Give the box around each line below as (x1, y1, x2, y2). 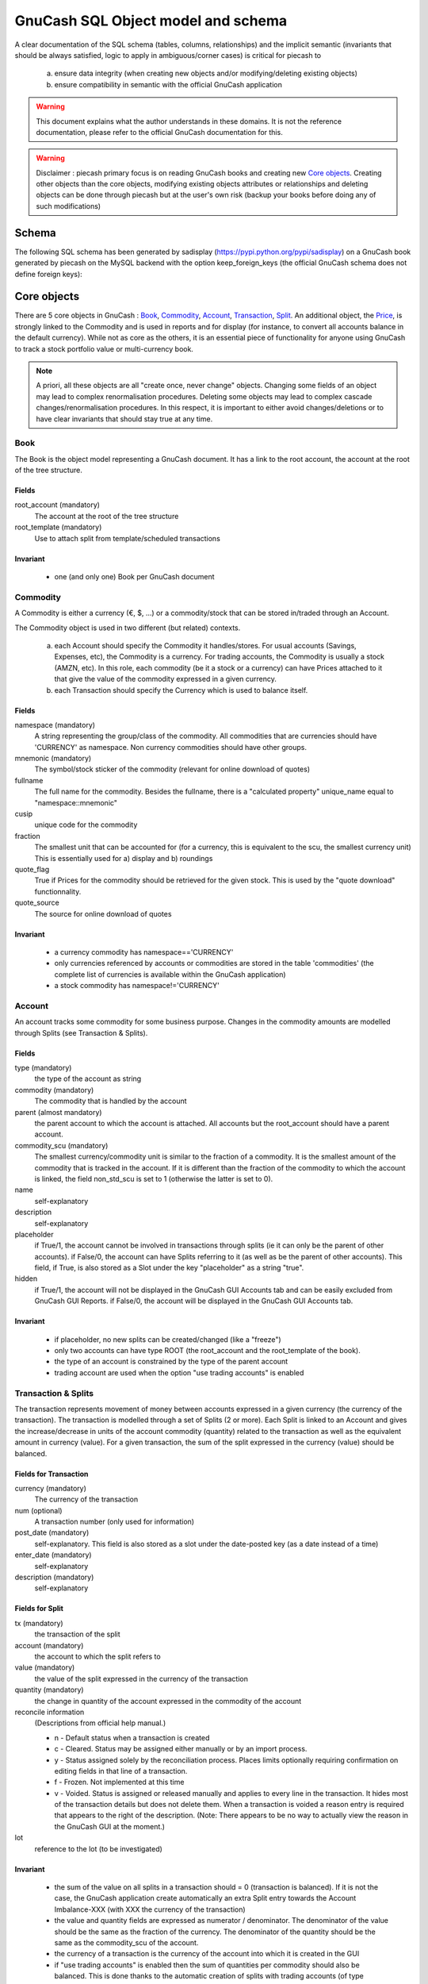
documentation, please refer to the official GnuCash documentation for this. (36, 127, 283, 136)
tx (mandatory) (14, 1618, 63, 1628)
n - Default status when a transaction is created (54, 1732, 210, 1742)
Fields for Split (14, 1604, 63, 1613)
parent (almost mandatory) (14, 1107, 102, 1117)
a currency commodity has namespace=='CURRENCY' (54, 947, 234, 956)
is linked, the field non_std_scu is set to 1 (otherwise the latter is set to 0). (34, 1174, 273, 1183)
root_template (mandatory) (14, 522, 102, 532)
